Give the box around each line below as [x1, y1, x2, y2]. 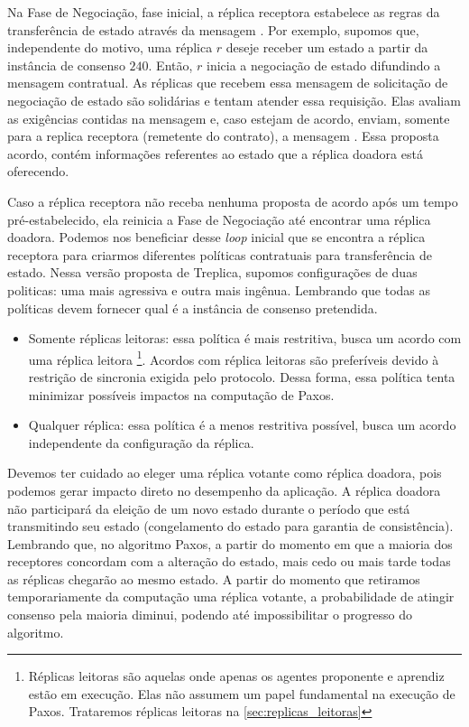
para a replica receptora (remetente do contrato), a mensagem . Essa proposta [7, 126, 439, 145]
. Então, [148, 55, 193, 74]
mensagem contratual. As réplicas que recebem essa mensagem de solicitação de [7, 73, 448, 92]
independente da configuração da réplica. [28, 433, 254, 452]
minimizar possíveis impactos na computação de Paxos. [28, 385, 335, 404]
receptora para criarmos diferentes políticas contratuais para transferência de [7, 245, 432, 264]
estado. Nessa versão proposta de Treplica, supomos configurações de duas [7, 263, 418, 282]
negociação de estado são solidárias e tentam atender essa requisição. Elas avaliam [7, 90, 461, 109]
